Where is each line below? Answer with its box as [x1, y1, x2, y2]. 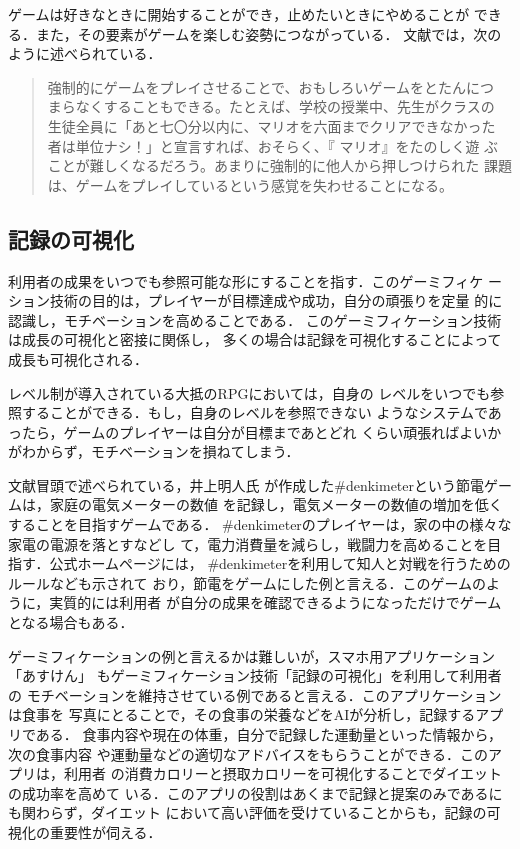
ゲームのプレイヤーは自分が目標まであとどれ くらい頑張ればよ [63, 421, 474, 442]
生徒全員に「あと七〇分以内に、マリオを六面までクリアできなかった [47, 115, 496, 136]
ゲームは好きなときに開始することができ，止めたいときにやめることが [8, 4, 470, 24]
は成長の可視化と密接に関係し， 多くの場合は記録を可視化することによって [8, 329, 502, 350]
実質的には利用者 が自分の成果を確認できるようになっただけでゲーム [49, 592, 502, 613]
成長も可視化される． [8, 348, 148, 369]
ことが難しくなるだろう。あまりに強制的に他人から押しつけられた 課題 [47, 155, 512, 176]
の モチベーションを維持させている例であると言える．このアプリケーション [8, 684, 502, 705]
